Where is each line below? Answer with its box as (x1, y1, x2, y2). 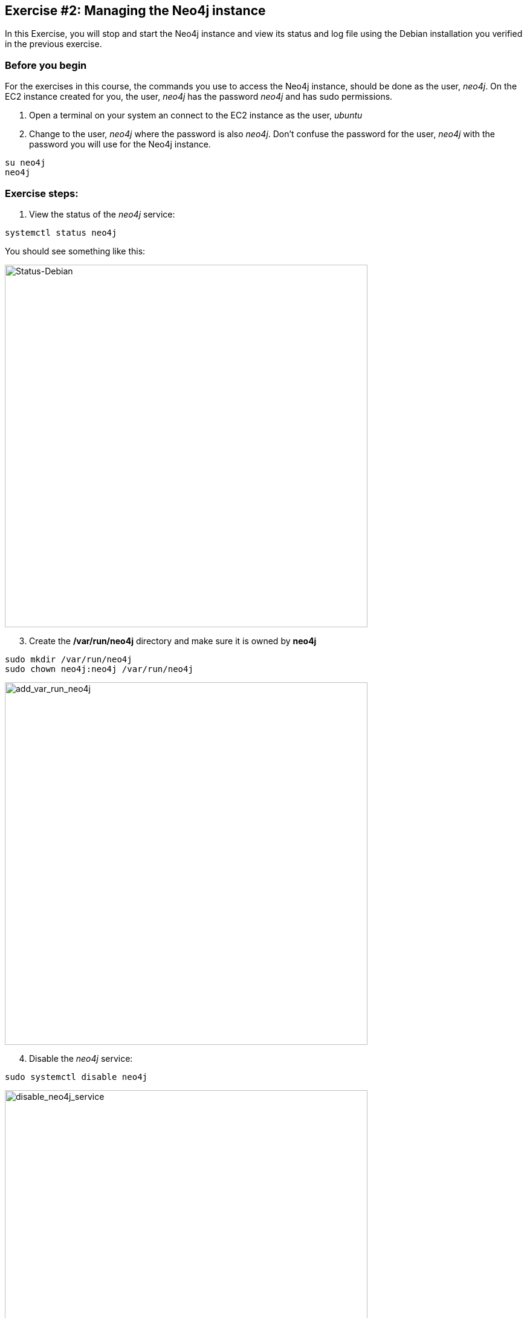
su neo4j (5, 158, 46, 168)
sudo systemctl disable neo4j (5, 1071, 148, 1082)
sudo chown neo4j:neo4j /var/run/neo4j (5, 664, 193, 674)
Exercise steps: (5, 187, 79, 199)
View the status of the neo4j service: (29, 208, 175, 219)
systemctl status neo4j (5, 227, 117, 237)
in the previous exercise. (5, 39, 102, 50)
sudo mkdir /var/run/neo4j (5, 654, 132, 664)
